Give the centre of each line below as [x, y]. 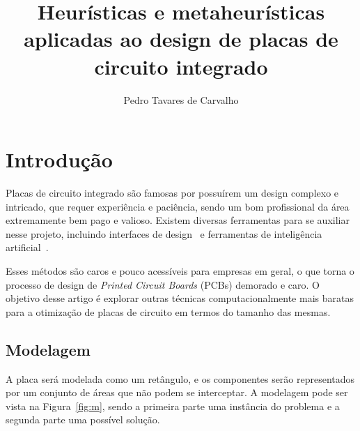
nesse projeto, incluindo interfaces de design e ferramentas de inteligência [164, 233]
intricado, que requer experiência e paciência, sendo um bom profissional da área [178, 206]
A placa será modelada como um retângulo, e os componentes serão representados [180, 378]
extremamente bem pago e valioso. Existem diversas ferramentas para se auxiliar [178, 220]
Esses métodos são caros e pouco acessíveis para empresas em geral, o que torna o [180, 271]
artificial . [27, 247]
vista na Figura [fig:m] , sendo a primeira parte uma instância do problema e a [173, 406]
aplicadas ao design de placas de [181, 39]
